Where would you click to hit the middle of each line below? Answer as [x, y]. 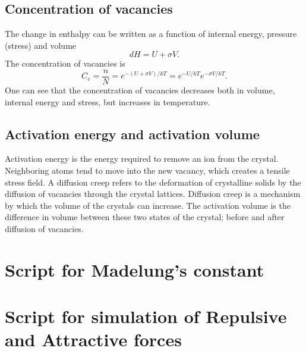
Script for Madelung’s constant [135, 269]
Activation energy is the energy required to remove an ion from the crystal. [142, 159]
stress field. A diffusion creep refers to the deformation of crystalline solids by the [153, 182]
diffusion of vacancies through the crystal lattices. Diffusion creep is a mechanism [153, 194]
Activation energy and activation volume [132, 134]
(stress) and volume [41, 45]
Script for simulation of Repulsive [146, 316]
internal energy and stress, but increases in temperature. [108, 101]
